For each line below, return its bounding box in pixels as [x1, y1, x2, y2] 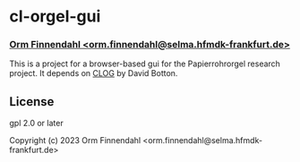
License [9, 94, 55, 109]
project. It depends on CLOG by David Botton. [9, 68, 178, 79]
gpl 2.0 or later [9, 118, 64, 129]
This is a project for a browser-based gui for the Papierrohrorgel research [9, 58, 280, 69]
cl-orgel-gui [9, 6, 101, 27]
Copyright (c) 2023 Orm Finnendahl [9, 135, 141, 146]
